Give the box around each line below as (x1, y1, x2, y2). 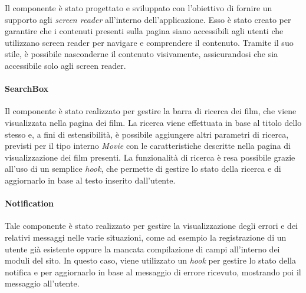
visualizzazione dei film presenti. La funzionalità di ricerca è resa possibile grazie (5, 151, 295, 163)
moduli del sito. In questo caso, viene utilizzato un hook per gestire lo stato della (5, 254, 296, 267)
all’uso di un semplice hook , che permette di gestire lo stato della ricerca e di (5, 162, 281, 175)
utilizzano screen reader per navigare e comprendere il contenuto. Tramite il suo (5, 36, 294, 48)
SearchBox (5, 82, 48, 95)
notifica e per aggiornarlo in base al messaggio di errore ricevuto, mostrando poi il (5, 265, 301, 278)
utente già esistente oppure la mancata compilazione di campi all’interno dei (5, 242, 280, 255)
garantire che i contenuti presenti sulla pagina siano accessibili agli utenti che (5, 25, 284, 37)
